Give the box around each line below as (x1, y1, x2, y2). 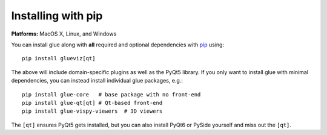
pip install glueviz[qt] (22, 55, 96, 62)
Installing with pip (11, 9, 103, 22)
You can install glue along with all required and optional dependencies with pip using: (11, 41, 224, 48)
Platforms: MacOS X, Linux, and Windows (11, 30, 117, 37)
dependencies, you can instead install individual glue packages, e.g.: (11, 77, 183, 84)
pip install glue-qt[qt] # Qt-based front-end (22, 99, 163, 106)
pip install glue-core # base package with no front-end (22, 91, 201, 98)
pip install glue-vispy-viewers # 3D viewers (22, 108, 163, 115)
